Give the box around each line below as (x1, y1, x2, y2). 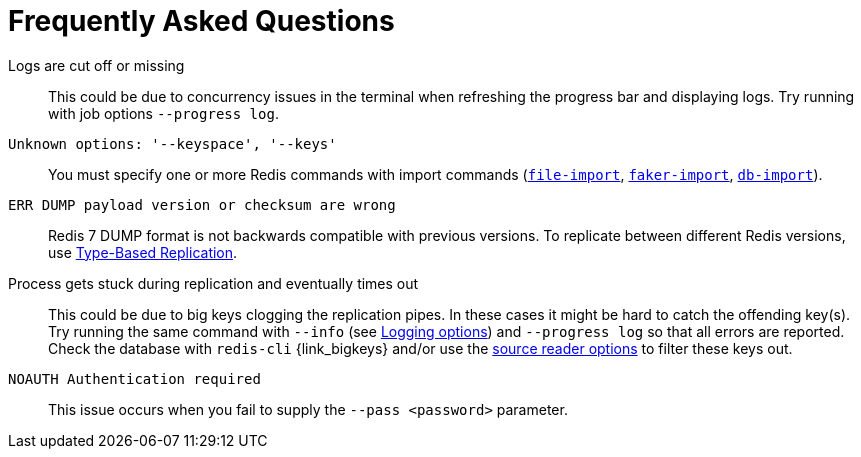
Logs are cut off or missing (8, 56, 185, 74)
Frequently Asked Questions (8, 4, 395, 38)
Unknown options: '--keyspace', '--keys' (8, 135, 337, 152)
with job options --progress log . (48, 104, 279, 122)
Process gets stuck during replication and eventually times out (8, 274, 419, 292)
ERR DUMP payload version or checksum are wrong (8, 196, 396, 213)
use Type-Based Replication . (48, 243, 238, 261)
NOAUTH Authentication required (8, 370, 261, 387)
